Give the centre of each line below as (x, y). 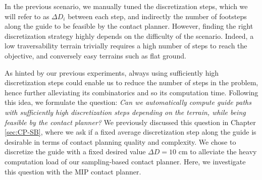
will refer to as (27, 16)
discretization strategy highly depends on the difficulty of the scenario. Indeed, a (129, 36)
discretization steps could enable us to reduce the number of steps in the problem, (132, 82)
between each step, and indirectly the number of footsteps (157, 16)
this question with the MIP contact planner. (73, 171)
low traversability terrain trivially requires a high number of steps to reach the (126, 46)
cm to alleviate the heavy (218, 152)
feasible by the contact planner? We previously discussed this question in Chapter (130, 122)
